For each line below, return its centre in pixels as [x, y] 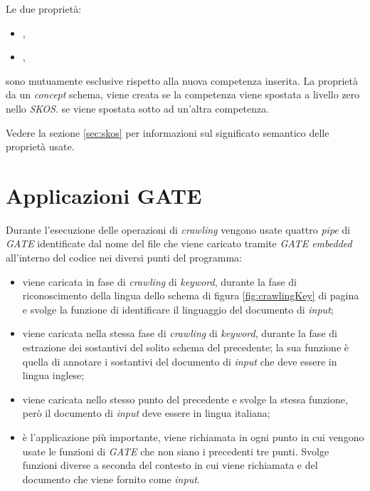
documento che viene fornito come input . [111, 479]
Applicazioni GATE [104, 195]
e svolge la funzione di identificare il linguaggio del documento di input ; [178, 309]
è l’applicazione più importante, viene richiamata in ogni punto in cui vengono [193, 437]
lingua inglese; [53, 375]
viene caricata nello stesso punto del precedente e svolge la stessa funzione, [185, 399]
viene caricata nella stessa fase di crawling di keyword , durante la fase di [180, 333]
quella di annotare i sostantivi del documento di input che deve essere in [180, 361]
